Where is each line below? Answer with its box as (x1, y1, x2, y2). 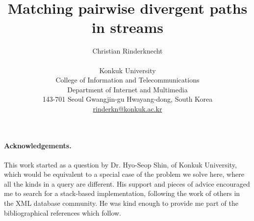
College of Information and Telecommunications (55, 75, 200, 85)
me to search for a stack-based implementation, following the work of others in (4, 188, 240, 198)
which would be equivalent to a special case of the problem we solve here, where (4, 169, 244, 179)
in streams (92, 17, 163, 37)
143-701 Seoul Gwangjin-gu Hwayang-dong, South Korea (42, 94, 213, 104)
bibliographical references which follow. (4, 207, 121, 218)
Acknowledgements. (4, 140, 72, 151)
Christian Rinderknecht (92, 46, 163, 56)
